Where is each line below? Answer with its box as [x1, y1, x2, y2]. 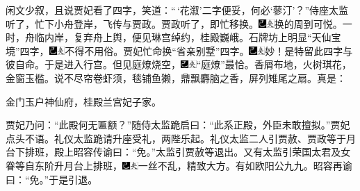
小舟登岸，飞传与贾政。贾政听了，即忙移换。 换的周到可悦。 [54, 16, 343, 31]
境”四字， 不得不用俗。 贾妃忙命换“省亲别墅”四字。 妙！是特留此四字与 [6, 43, 353, 58]
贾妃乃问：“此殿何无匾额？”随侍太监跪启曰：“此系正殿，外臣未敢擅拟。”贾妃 [6, 117, 350, 132]
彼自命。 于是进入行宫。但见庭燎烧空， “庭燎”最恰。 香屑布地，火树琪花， [6, 57, 352, 72]
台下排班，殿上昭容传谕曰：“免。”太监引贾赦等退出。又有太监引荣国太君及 [6, 144, 341, 159]
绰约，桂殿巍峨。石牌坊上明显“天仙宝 [170, 30, 341, 44]
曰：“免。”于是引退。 [6, 172, 98, 186]
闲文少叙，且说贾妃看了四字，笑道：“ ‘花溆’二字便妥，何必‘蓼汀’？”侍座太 [6, 3, 339, 17]
